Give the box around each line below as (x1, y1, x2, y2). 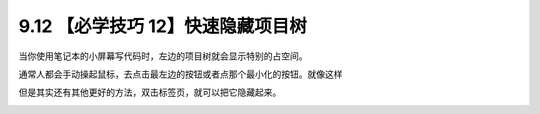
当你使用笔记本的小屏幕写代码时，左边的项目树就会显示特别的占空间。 (18, 50, 308, 62)
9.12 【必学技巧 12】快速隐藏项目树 (18, 15, 307, 37)
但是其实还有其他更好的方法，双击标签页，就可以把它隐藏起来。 (18, 86, 282, 99)
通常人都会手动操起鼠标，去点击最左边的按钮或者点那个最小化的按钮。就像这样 (18, 68, 343, 80)
